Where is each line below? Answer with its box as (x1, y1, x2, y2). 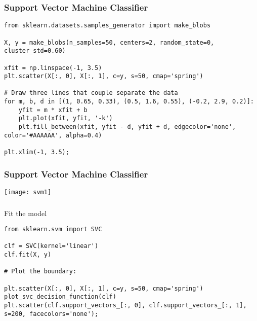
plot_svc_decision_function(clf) (4, 293, 116, 301)
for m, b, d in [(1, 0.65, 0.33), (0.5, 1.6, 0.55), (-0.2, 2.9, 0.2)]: (4, 98, 254, 105)
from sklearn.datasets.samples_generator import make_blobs (4, 22, 211, 29)
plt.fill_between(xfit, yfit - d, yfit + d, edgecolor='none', (18, 123, 236, 131)
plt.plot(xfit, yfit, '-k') (18, 115, 113, 122)
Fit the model (4, 207, 47, 218)
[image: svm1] (4, 188, 52, 196)
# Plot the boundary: (4, 268, 77, 275)
